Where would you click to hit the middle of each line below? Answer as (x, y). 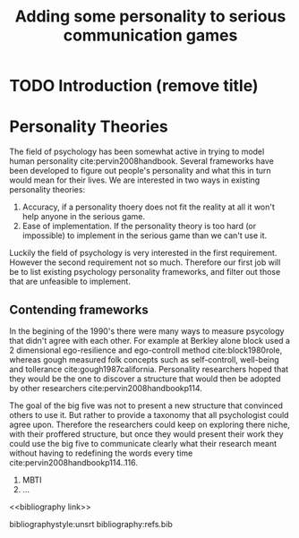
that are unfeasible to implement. (70, 282)
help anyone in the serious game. (84, 217)
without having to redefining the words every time (101, 453)
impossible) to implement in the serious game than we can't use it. (145, 235)
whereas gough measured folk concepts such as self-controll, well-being (144, 359)
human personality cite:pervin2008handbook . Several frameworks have (142, 161)
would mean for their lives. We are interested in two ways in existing (135, 180)
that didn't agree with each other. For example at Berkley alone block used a (150, 340)
